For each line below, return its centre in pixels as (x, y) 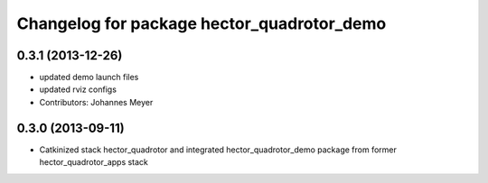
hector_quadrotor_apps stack (94, 162)
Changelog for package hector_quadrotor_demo (202, 23)
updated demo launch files (89, 78)
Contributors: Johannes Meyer (96, 102)
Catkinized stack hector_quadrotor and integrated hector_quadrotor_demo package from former (218, 150)
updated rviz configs (78, 89)
